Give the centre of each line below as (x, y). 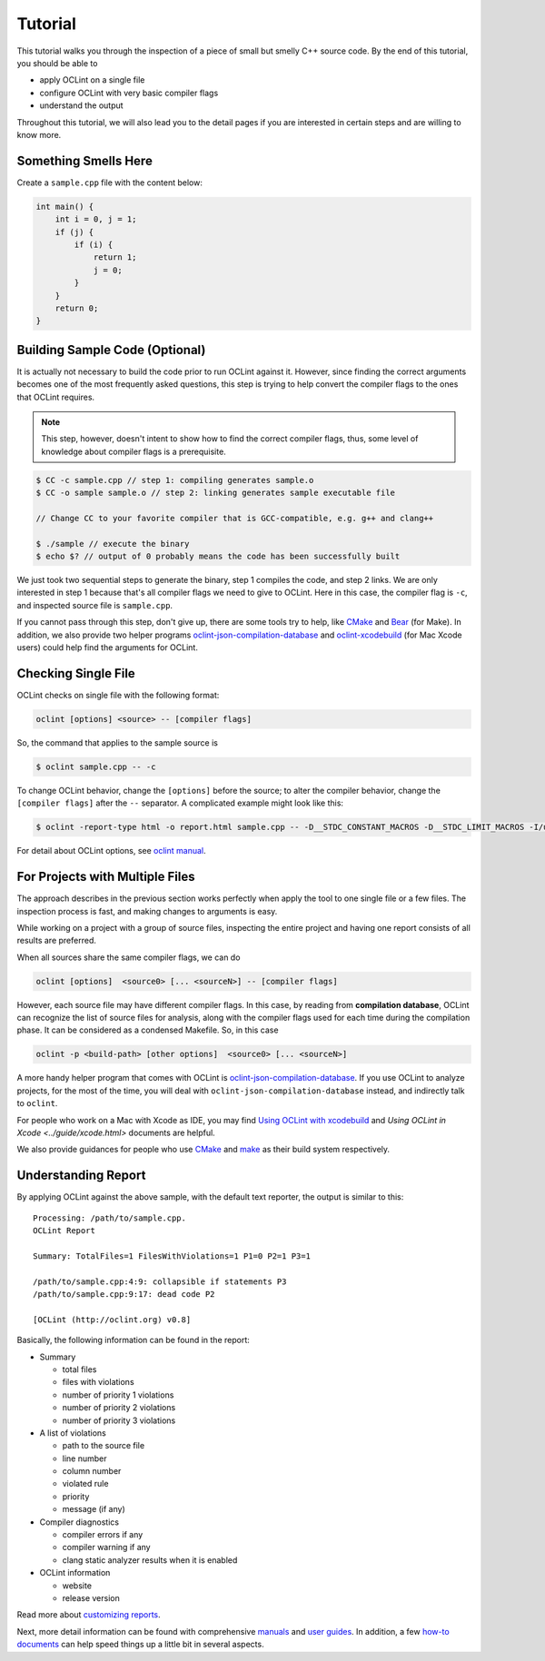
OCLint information (75, 1573)
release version (91, 1597)
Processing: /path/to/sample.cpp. (109, 1218)
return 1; (115, 257)
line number (84, 1458)
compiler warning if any (106, 1547)
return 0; (77, 308)
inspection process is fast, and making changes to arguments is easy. (147, 911)
